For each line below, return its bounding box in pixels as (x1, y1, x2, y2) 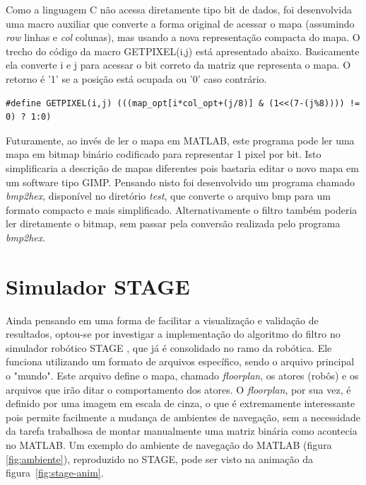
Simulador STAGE (6, 271, 190, 300)
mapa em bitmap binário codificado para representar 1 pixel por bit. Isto (6, 147, 321, 161)
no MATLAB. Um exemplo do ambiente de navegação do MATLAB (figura (6, 437, 332, 452)
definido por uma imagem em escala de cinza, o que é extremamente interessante (6, 396, 355, 411)
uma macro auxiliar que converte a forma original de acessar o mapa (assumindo (6, 16, 355, 30)
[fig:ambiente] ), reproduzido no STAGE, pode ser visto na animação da (6, 451, 314, 466)
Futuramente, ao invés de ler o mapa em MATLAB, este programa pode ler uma (6, 132, 355, 147)
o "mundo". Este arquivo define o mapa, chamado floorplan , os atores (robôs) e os (6, 368, 359, 382)
